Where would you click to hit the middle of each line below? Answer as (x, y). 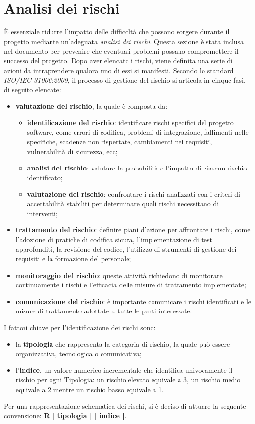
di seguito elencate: (33, 89)
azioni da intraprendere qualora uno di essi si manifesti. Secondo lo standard (119, 70)
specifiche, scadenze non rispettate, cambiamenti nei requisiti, (120, 142)
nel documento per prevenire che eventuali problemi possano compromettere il (121, 51)
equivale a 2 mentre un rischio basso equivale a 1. (89, 389)
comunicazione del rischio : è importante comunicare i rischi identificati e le (133, 301)
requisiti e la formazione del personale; (73, 258)
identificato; (45, 177)
